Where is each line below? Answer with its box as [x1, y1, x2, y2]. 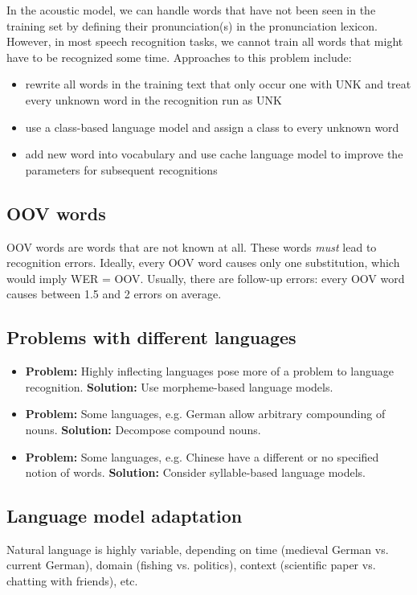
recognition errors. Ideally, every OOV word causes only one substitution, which [6, 254, 400, 271]
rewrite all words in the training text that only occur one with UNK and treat [25, 76, 411, 92]
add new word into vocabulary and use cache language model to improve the [25, 146, 403, 162]
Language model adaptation [6, 503, 243, 528]
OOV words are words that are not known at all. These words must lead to [6, 238, 377, 255]
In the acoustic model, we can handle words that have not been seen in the [6, 2, 376, 18]
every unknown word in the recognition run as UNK [25, 91, 282, 108]
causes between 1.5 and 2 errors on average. [6, 285, 222, 302]
